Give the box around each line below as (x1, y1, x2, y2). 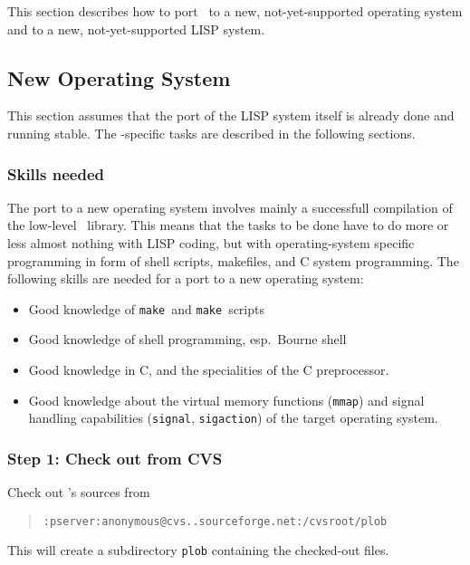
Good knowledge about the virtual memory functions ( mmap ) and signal (28, 390, 425, 409)
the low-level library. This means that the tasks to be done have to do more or (7, 215, 449, 235)
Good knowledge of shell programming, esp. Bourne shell (28, 330, 347, 349)
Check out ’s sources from (7, 483, 150, 502)
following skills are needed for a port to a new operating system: (7, 269, 364, 288)
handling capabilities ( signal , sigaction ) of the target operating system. (28, 408, 438, 427)
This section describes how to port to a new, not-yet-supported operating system (7, 2, 463, 20)
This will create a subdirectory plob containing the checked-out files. (7, 541, 389, 560)
